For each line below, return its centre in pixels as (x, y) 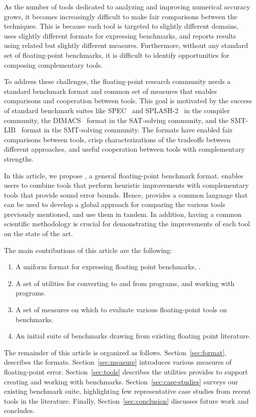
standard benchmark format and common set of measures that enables (110, 91)
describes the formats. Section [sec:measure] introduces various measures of (118, 362)
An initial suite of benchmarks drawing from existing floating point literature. (133, 336)
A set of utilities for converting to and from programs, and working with (125, 283)
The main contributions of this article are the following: (88, 250)
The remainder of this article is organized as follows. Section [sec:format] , (115, 352)
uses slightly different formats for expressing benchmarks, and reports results (120, 35)
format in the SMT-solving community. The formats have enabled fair (127, 130)
